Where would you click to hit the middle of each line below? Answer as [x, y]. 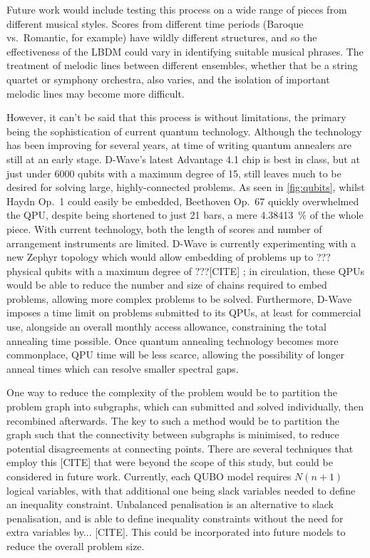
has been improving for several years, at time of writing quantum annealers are [179, 145]
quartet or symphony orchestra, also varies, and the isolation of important [168, 79]
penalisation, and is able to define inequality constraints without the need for [175, 518]
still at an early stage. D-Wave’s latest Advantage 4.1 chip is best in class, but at [183, 159]
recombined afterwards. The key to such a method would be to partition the [173, 420]
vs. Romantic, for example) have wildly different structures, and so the [162, 37]
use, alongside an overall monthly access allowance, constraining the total [166, 327]
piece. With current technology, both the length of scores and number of [164, 228]
